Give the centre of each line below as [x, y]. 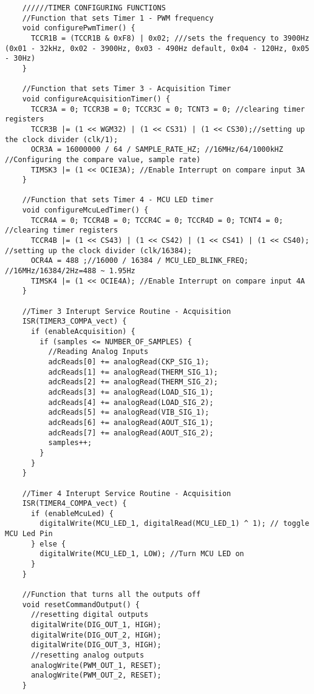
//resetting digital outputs [90, 615]
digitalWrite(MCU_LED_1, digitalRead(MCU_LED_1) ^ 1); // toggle [175, 524]
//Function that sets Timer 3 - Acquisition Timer [127, 89]
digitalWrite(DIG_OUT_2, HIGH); [96, 635]
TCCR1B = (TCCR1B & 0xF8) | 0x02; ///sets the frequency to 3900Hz [170, 38]
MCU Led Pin [29, 534]
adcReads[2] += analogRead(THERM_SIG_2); [133, 382]
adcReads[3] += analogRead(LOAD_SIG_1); [131, 392]
